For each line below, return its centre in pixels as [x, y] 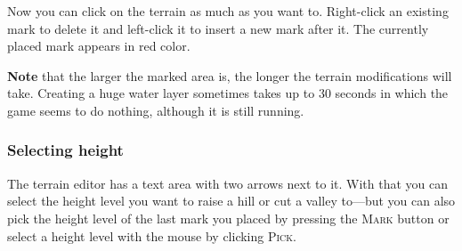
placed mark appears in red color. [99, 46]
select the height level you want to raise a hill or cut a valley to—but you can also [231, 201]
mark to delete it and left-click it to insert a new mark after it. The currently [218, 28]
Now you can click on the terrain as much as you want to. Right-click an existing [228, 11]
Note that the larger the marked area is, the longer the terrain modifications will [230, 75]
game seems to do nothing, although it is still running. [156, 110]
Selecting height [65, 150]
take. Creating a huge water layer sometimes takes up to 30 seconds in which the [228, 93]
